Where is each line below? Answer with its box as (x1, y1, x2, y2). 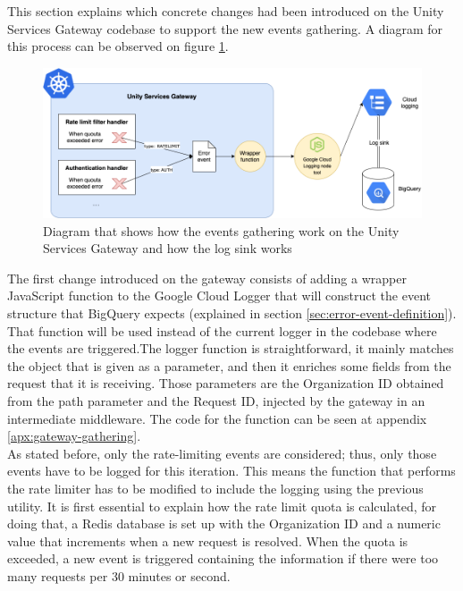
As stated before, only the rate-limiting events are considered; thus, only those (7, 443, 437, 462)
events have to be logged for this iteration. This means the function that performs (7, 461, 456, 480)
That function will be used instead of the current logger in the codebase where (7, 321, 437, 340)
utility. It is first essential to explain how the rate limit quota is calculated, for (7, 496, 437, 515)
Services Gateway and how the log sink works (43, 239, 292, 258)
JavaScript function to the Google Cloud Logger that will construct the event (7, 286, 431, 305)
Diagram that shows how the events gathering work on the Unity (43, 221, 400, 240)
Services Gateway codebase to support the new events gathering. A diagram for (7, 19, 443, 38)
